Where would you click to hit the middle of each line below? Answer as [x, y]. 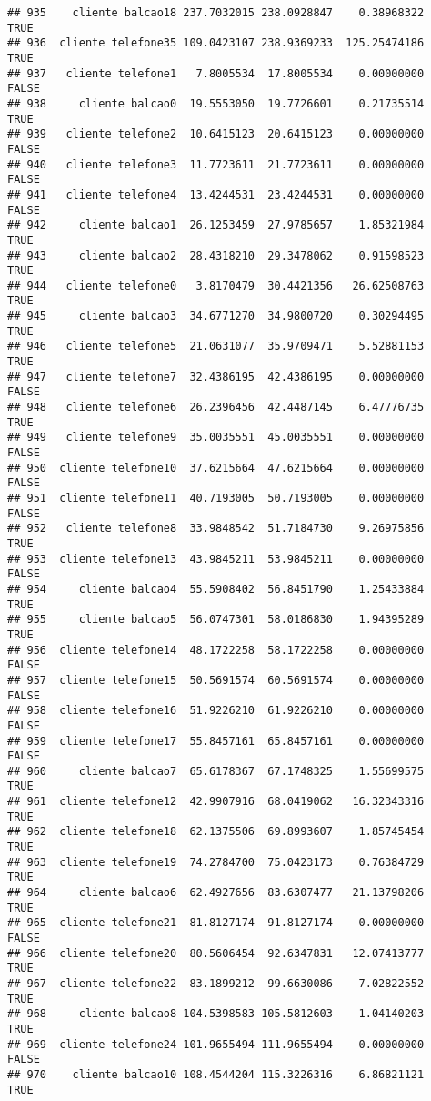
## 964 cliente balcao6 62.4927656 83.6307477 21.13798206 [216, 893]
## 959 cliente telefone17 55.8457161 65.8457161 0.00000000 [216, 741]
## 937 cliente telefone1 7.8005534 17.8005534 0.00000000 [216, 73]
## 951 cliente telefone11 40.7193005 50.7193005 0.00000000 [216, 498]
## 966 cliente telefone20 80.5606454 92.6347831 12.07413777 [216, 953]
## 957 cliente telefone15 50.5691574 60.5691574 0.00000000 [216, 680]
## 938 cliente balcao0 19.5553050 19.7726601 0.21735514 [216, 103]
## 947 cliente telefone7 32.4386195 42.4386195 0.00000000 [216, 377]
